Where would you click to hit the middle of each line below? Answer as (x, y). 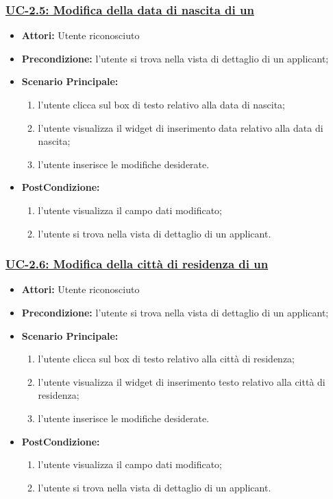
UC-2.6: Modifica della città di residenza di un (137, 264)
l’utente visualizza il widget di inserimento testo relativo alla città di (182, 381)
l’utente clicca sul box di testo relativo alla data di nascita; (161, 104)
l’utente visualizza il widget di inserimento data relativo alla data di (181, 127)
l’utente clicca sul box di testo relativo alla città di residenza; (166, 359)
